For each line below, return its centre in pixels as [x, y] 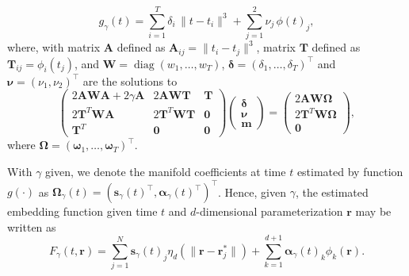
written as [32, 226]
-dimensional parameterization [269, 211]
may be [373, 211]
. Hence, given [252, 192]
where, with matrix [54, 47]
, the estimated [332, 192]
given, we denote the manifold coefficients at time [166, 171]
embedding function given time [82, 211]
